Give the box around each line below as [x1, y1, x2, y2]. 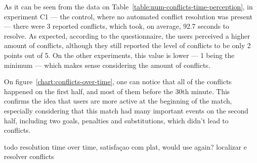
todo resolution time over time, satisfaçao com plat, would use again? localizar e [4, 141, 247, 152]
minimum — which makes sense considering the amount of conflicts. [4, 59, 211, 70]
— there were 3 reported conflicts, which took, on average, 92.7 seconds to [4, 21, 229, 31]
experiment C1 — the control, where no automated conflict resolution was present [4, 11, 253, 21]
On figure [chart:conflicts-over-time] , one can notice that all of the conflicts [4, 76, 232, 87]
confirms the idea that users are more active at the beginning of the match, [4, 96, 232, 106]
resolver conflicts [4, 151, 54, 162]
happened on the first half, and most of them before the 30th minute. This [4, 86, 230, 96]
